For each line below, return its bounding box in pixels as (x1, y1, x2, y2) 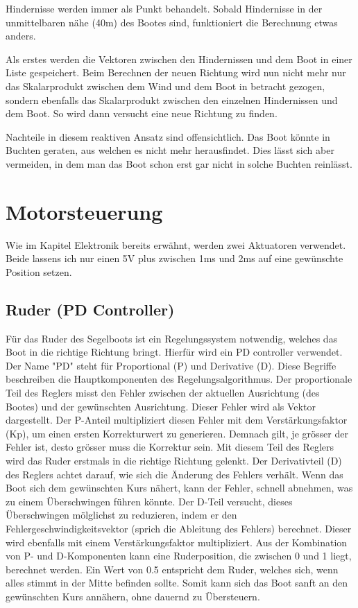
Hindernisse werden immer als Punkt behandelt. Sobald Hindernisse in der (6, 1, 323, 15)
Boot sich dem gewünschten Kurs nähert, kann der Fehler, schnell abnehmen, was (6, 480, 353, 495)
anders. (6, 28, 36, 43)
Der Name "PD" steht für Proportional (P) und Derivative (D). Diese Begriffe (6, 358, 336, 372)
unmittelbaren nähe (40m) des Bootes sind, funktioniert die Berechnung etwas (6, 15, 338, 29)
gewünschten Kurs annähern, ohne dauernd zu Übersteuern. (6, 589, 260, 603)
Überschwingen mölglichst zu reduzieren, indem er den (6, 507, 237, 522)
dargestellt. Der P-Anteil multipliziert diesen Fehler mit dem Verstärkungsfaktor (6, 412, 348, 427)
